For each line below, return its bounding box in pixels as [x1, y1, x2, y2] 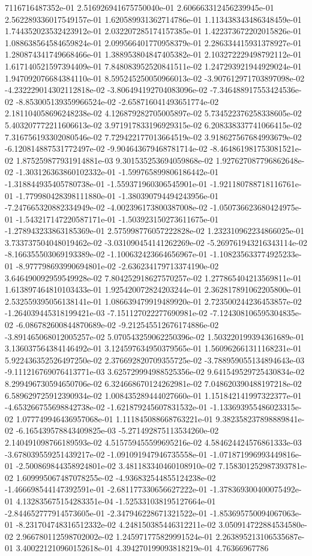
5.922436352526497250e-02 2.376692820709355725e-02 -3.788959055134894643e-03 [5, 353, 305, 366]
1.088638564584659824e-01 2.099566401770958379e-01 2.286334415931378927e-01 [5, 36, 302, 49]
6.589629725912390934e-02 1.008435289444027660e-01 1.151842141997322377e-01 [5, 389, 302, 401]
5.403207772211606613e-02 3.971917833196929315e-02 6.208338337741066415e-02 [5, 118, 302, 131]
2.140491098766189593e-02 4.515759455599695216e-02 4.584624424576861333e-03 [5, 435, 302, 448]
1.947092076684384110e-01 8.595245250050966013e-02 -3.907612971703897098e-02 [5, 71, 305, 84]
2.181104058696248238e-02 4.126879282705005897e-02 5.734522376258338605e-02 [5, 107, 302, 119]
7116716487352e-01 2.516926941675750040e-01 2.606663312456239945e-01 [5, 1, 274, 13]
